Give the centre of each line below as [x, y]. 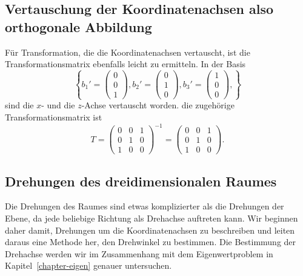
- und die [58, 105]
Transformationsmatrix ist [54, 117]
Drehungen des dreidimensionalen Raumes [141, 181]
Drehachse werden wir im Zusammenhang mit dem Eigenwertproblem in [139, 253]
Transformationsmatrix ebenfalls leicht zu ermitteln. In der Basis [125, 64]
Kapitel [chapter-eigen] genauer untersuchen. [88, 265]
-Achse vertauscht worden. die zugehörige [158, 105]
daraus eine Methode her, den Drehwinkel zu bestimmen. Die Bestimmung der [151, 242]
